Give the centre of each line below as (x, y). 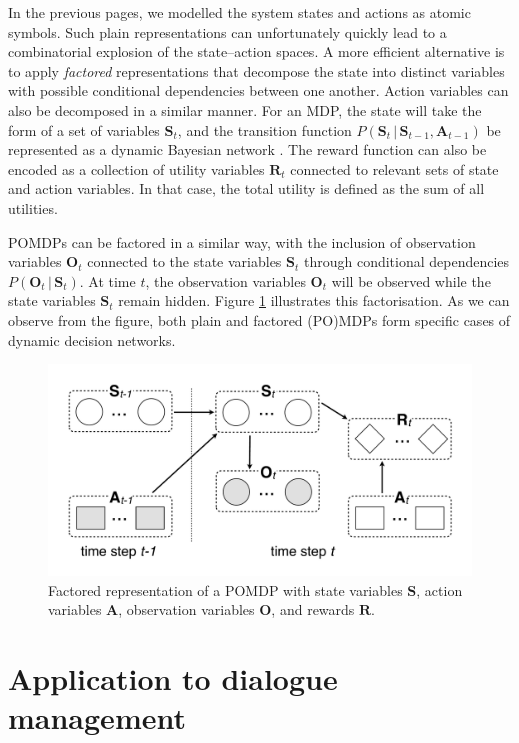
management (97, 717)
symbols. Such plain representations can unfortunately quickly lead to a (227, 31)
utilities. (33, 207)
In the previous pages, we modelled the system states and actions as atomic (239, 12)
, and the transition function (264, 129)
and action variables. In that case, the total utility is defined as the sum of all (246, 188)
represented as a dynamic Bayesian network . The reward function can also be (247, 149)
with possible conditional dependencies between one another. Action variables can (258, 90)
